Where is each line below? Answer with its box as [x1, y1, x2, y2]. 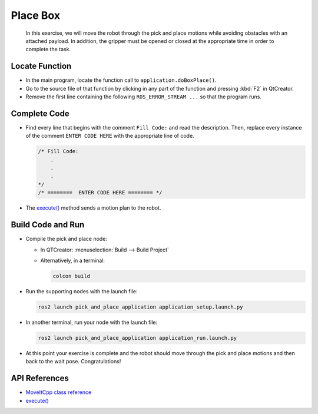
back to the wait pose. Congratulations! [25, 358, 121, 365]
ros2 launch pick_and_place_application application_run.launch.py [38, 334, 237, 341]
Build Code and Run [11, 220, 85, 230]
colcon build [52, 273, 91, 279]
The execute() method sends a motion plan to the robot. [25, 204, 161, 211]
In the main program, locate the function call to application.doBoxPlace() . [25, 77, 217, 84]
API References [11, 373, 69, 383]
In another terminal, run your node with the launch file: [25, 319, 158, 326]
